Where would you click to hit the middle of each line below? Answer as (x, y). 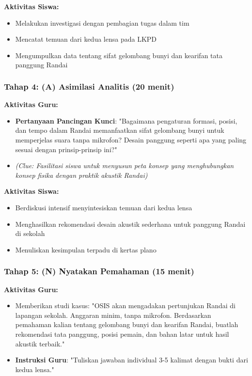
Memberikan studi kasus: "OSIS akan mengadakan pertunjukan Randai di (126, 305)
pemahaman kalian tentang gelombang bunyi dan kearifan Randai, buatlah (127, 324)
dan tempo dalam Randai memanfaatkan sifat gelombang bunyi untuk (120, 130)
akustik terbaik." (40, 343)
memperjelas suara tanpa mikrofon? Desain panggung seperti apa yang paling (131, 139)
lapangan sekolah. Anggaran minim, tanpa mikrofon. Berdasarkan (113, 315)
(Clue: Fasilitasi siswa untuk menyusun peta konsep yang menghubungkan (125, 165)
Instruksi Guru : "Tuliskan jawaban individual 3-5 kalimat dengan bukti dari (132, 360)
